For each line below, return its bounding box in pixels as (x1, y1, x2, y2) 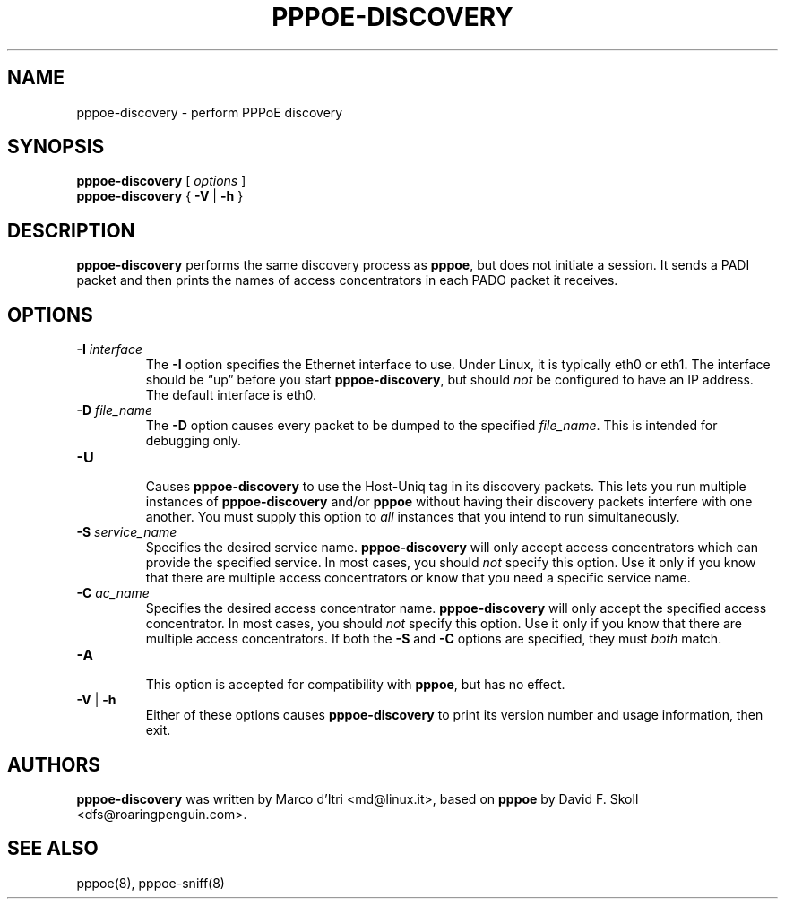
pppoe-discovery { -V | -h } (76, 188, 244, 204)
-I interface (76, 341, 142, 358)
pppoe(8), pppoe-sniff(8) (76, 875, 225, 891)
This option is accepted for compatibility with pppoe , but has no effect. (145, 677, 565, 693)
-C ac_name (76, 585, 150, 601)
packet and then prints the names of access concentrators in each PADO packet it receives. (76, 272, 618, 289)
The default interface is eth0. (145, 387, 317, 403)
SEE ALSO (7, 837, 99, 860)
